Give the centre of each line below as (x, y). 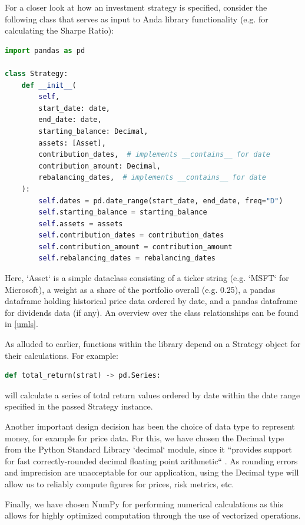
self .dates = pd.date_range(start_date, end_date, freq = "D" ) (161, 201)
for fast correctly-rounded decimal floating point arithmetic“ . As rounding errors (151, 460)
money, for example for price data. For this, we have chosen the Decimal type (145, 437)
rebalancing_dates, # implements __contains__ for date (152, 178)
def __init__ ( (49, 85)
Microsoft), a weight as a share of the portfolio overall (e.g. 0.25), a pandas (140, 289)
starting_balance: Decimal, (93, 131)
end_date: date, (70, 120)
